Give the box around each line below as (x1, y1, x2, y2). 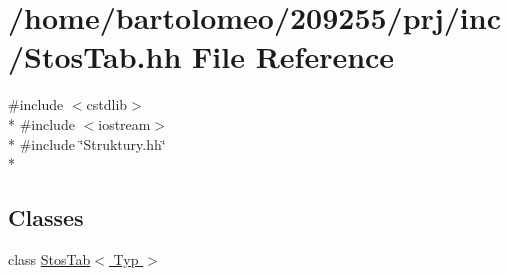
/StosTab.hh (8, 36, 182, 77)
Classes (8, 202, 84, 233)
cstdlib (86, 94, 128, 115)
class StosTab (8, 248, 91, 269)
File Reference (192, 36, 395, 77)
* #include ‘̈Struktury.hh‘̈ (8, 133, 166, 154)
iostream (98, 113, 151, 134)
